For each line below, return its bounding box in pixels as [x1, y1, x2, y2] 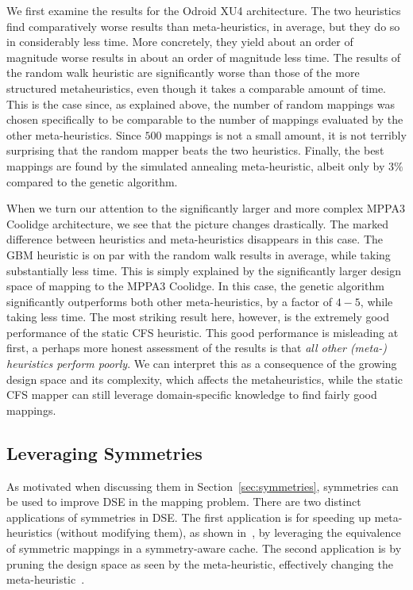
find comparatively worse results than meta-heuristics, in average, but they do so [6, 17, 400, 34]
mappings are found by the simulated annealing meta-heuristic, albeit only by [6, 157, 385, 174]
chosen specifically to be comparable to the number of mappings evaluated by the [6, 111, 403, 128]
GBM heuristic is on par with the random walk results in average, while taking [6, 246, 391, 262]
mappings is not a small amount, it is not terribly [165, 126, 407, 143]
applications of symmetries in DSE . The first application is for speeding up [6, 508, 371, 525]
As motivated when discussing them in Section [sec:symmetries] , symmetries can [6, 477, 399, 494]
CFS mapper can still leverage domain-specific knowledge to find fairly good [6, 386, 377, 403]
